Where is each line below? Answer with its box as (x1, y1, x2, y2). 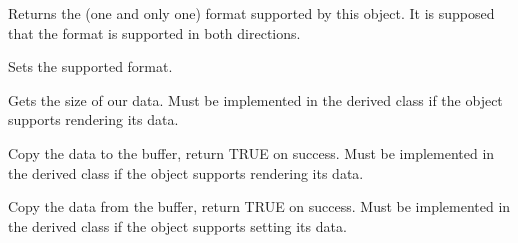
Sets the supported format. (8, 56, 173, 77)
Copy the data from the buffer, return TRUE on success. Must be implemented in (8, 196, 511, 217)
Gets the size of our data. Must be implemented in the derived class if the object (8, 89, 503, 110)
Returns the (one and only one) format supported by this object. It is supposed (8, 3, 495, 23)
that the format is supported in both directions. (8, 22, 301, 43)
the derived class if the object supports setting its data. (8, 215, 347, 236)
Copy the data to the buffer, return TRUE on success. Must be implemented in (8, 142, 495, 163)
